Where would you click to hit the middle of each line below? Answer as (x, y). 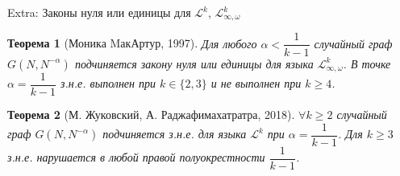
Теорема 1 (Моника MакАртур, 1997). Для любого (132, 43)
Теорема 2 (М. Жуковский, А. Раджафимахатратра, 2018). (151, 115)
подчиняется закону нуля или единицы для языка (194, 63)
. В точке (367, 63)
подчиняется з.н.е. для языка (175, 134)
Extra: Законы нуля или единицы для (99, 12)
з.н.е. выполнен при (108, 83)
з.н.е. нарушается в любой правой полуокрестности (136, 157)
